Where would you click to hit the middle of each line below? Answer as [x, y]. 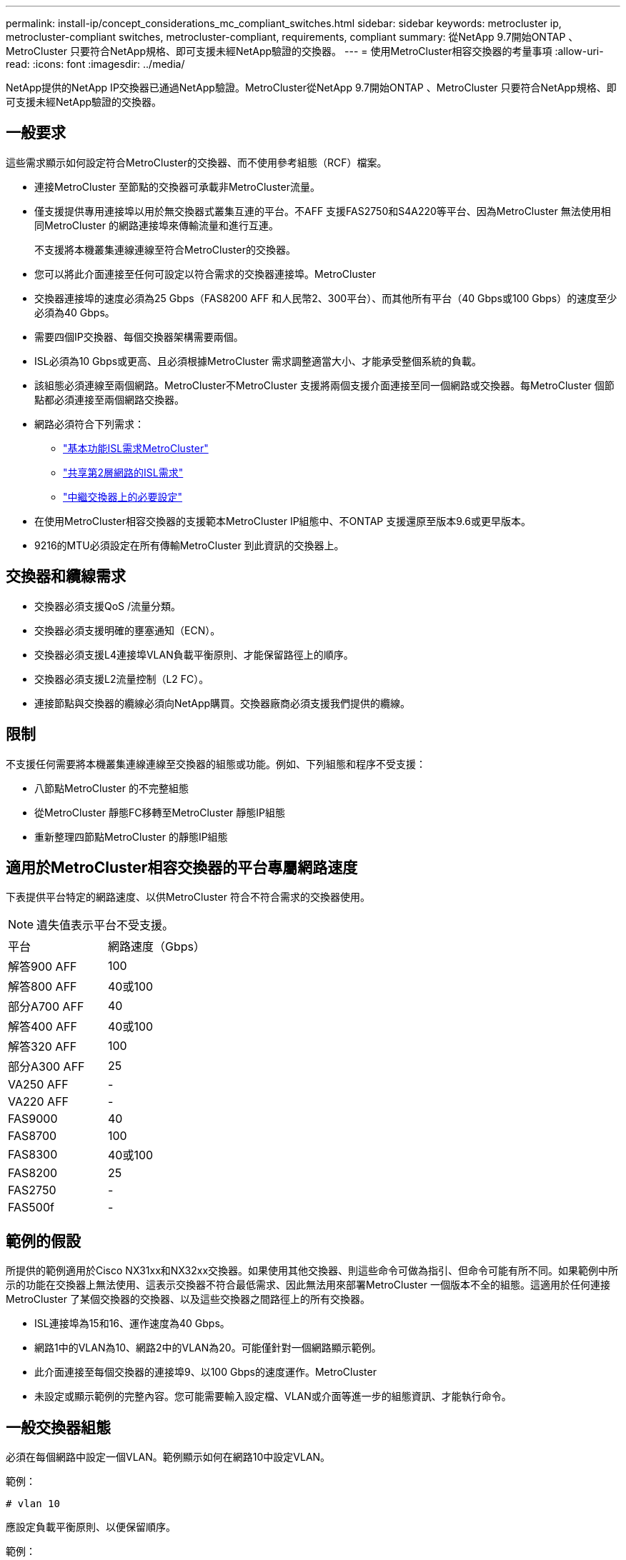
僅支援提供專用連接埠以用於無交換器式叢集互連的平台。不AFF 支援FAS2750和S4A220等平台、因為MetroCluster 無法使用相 [323, 211]
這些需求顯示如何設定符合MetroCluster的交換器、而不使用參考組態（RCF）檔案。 [197, 162]
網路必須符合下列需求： [89, 424]
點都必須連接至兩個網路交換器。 [109, 399]
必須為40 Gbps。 [75, 312]
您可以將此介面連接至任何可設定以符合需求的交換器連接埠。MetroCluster [205, 274]
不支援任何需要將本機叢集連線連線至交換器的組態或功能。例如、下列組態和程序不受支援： [216, 764]
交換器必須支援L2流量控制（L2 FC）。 [122, 679]
